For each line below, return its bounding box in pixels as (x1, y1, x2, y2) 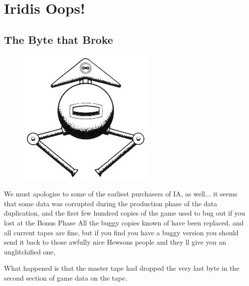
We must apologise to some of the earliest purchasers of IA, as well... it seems (4, 189, 238, 199)
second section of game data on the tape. (4, 272, 127, 283)
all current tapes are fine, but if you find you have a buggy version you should (4, 227, 239, 237)
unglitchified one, (4, 246, 55, 256)
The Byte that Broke (4, 32, 113, 47)
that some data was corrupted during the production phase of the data (4, 198, 218, 208)
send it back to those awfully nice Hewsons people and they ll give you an (4, 237, 226, 247)
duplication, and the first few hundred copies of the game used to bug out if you (4, 208, 246, 218)
